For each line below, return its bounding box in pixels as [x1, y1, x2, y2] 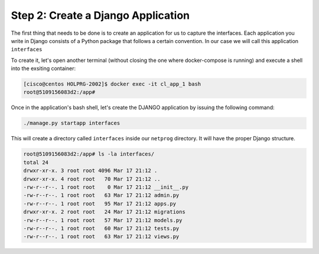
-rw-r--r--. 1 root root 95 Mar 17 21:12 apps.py [23, 200, 177, 207]
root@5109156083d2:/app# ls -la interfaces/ [23, 151, 155, 157]
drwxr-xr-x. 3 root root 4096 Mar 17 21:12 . [23, 167, 158, 174]
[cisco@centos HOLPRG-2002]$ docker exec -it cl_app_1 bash [23, 81, 201, 88]
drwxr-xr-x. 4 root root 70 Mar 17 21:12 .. [23, 176, 161, 182]
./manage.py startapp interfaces [23, 120, 121, 127]
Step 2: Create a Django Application [11, 9, 190, 22]
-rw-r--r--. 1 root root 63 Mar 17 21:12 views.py [23, 233, 180, 240]
